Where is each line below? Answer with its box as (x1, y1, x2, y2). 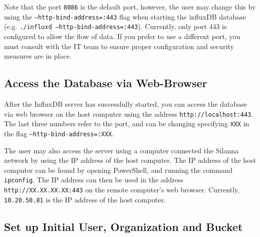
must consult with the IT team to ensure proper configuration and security (4, 41, 234, 51)
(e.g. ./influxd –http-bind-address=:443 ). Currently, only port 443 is (4, 21, 227, 32)
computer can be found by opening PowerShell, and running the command (4, 164, 233, 175)
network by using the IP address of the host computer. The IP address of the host (4, 155, 256, 165)
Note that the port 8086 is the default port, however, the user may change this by (4, 2, 256, 12)
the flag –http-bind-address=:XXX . (4, 128, 114, 138)
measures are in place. (4, 51, 72, 61)
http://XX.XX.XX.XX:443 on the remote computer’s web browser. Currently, (4, 184, 240, 194)
